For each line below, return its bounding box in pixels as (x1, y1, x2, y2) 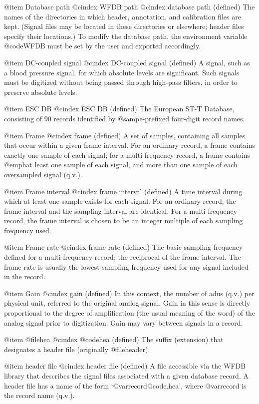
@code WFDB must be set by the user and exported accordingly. (4, 40, 201, 51)
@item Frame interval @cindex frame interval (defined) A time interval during (4, 186, 243, 196)
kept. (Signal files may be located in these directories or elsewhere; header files (4, 21, 244, 31)
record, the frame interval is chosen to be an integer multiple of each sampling (4, 215, 243, 226)
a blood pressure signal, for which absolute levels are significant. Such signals (4, 67, 240, 77)
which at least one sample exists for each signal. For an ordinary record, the (4, 196, 236, 206)
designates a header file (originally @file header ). (4, 344, 150, 354)
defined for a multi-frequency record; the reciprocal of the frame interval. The (4, 252, 241, 262)
